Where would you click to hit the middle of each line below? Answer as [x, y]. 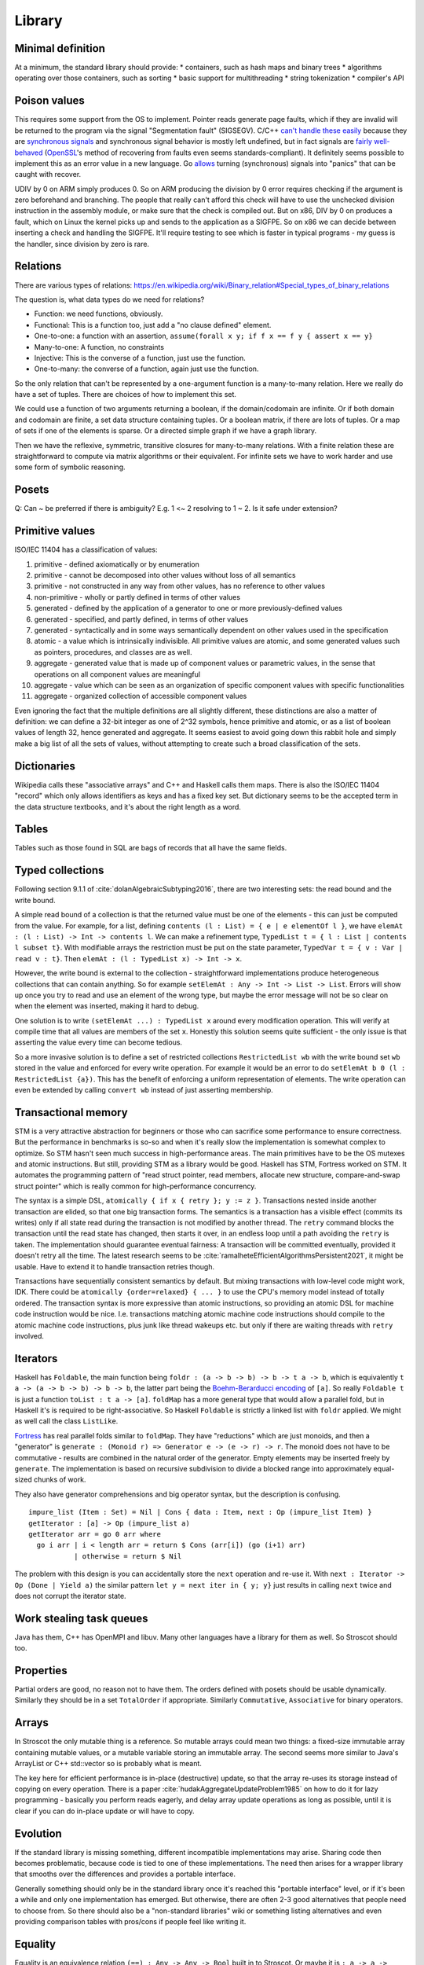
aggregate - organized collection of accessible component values [141, 696]
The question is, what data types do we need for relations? [110, 299]
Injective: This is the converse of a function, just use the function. [140, 358]
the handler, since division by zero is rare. [82, 244]
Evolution [38, 1833]
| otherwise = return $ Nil [128, 1556]
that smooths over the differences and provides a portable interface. [125, 1874]
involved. [29, 1335]
